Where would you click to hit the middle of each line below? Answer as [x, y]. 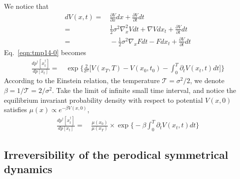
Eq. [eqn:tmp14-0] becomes [45, 52]
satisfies [15, 109]
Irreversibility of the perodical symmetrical [116, 154]
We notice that [26, 6]
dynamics [28, 169]
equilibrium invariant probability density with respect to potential [104, 100]
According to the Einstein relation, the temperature [82, 80]
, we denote [207, 80]
